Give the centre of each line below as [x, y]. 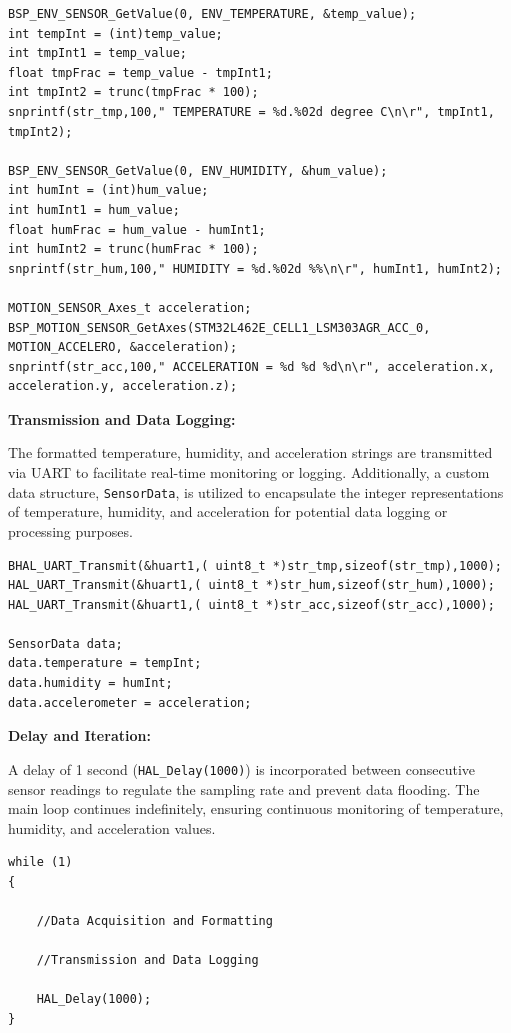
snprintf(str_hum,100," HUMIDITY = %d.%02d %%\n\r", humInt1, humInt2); [255, 268]
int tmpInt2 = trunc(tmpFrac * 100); [133, 92]
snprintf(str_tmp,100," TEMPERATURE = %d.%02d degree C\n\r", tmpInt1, [251, 111]
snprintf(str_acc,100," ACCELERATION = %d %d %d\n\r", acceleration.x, [251, 366]
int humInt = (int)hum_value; [108, 190]
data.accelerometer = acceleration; [130, 702]
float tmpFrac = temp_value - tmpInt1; [140, 72]
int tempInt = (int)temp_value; [115, 33]
